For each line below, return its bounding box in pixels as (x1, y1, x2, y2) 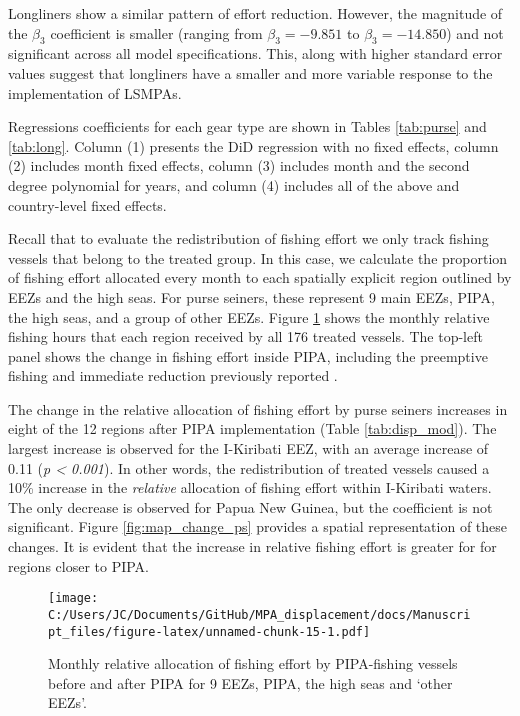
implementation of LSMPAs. (8, 82, 182, 103)
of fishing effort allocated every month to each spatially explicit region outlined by (8, 267, 512, 288)
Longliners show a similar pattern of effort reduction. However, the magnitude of (8, 3, 503, 23)
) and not (446, 22, 504, 43)
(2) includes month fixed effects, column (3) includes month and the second (8, 155, 470, 176)
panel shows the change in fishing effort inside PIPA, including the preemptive (8, 345, 488, 366)
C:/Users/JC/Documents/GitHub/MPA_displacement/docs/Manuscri (48, 607, 471, 622)
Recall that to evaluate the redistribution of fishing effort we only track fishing (8, 228, 489, 249)
